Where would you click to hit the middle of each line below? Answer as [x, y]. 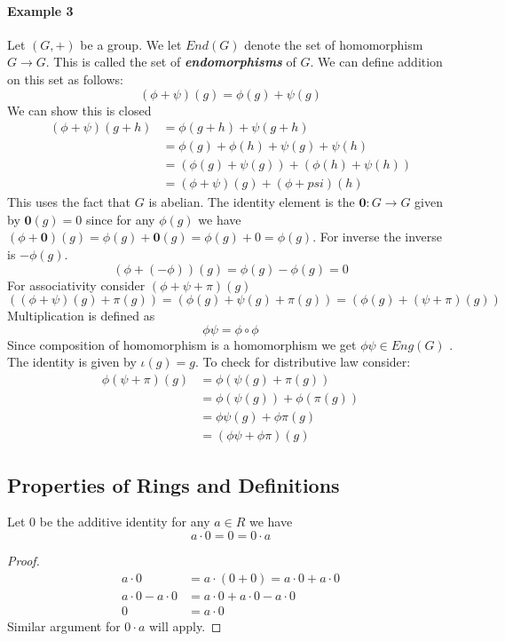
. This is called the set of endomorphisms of [171, 62]
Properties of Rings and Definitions [174, 484]
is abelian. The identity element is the [252, 202]
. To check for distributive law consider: [303, 362]
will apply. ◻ [185, 625]
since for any [120, 219]
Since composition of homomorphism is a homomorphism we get [182, 344]
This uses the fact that [69, 202]
